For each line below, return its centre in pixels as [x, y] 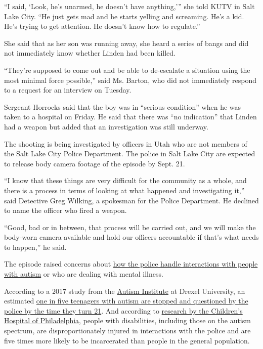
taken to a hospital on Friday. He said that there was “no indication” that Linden [130, 117]
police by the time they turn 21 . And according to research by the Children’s [123, 310]
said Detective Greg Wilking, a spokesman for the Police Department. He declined [131, 200]
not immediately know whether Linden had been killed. [90, 53]
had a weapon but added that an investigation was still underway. [106, 126]
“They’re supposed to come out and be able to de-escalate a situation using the [127, 70]
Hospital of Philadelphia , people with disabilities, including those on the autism [127, 320]
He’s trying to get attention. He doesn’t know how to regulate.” [102, 26]
